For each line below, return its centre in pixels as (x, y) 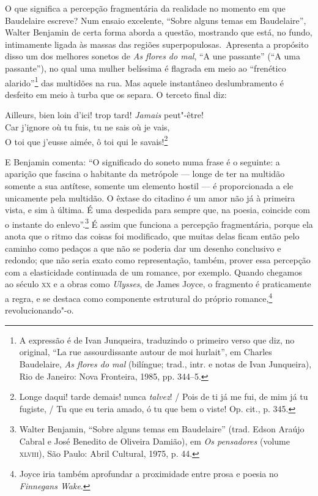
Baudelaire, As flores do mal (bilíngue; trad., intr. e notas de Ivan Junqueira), (165, 364)
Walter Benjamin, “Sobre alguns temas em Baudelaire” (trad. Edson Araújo (162, 429)
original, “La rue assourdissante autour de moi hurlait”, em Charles (146, 352)
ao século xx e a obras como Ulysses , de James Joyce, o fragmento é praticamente (158, 284)
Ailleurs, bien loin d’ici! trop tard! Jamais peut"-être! (104, 115)
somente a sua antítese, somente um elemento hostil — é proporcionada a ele (149, 186)
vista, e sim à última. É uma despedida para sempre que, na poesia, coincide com (157, 210)
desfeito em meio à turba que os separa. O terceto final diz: (116, 94)
